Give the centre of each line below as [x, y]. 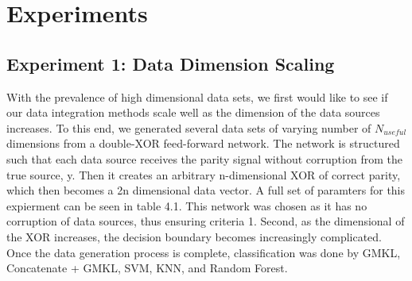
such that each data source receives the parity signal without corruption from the [204, 158]
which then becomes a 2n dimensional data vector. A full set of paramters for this [206, 190]
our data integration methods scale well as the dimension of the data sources [193, 112]
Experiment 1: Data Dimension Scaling [171, 63]
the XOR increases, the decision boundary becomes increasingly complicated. [194, 236]
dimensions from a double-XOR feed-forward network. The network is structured [203, 143]
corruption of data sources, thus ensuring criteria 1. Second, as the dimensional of [206, 221]
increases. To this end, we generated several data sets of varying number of [189, 127]
